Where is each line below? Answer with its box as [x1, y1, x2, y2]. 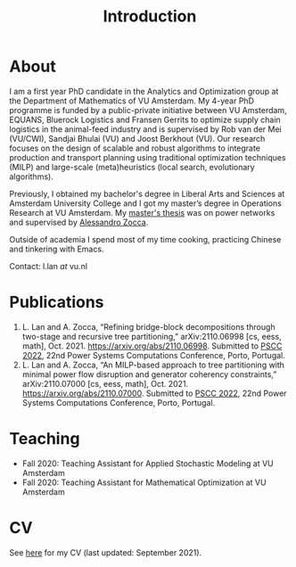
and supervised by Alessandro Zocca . [9, 217, 149, 227]
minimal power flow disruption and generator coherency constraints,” [21, 368, 277, 380]
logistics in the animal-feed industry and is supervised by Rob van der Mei [9, 123, 283, 135]
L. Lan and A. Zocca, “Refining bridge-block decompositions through [21, 321, 275, 332]
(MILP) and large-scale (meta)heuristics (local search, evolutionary [9, 161, 256, 172]
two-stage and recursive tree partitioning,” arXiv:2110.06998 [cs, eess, [21, 331, 283, 341]
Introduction [103, 6, 197, 27]
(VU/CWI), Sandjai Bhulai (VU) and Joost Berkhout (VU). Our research [9, 133, 266, 144]
